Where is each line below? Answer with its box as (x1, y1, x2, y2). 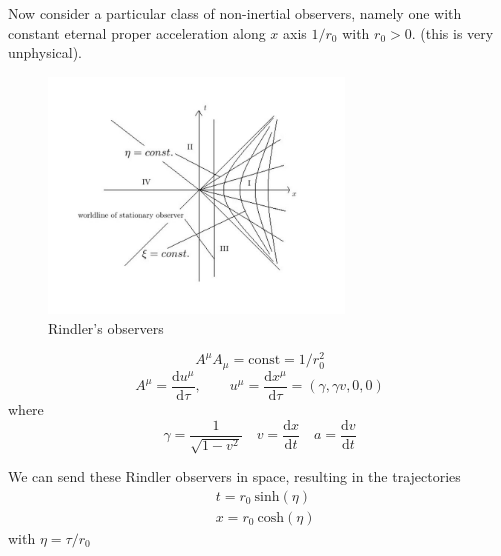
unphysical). (8, 42, 82, 63)
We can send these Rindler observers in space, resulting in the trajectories (8, 466, 461, 487)
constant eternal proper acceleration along (8, 22, 266, 43)
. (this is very (411, 22, 494, 43)
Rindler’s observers (48, 317, 164, 338)
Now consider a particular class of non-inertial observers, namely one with (8, 3, 462, 23)
